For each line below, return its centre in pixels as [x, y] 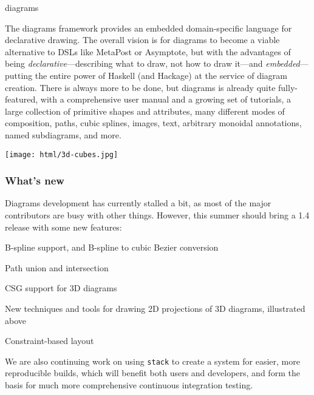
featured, [22, 99]
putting [19, 75]
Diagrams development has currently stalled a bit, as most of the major [138, 203]
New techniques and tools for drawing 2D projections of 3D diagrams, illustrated [155, 308]
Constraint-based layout [49, 341]
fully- [288, 87]
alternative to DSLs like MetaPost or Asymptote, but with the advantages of [148, 51]
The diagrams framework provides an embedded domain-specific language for [148, 28]
